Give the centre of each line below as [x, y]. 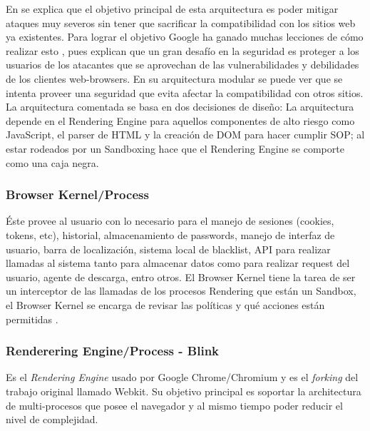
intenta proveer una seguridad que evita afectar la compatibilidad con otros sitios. [185, 92]
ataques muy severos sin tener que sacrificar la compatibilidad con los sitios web [181, 22]
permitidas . [32, 319]
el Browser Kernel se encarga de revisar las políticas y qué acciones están [165, 304]
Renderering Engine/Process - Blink [113, 351]
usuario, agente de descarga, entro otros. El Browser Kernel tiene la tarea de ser [181, 277]
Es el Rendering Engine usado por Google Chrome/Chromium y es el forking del [182, 377]
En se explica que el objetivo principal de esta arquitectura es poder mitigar [172, 9]
